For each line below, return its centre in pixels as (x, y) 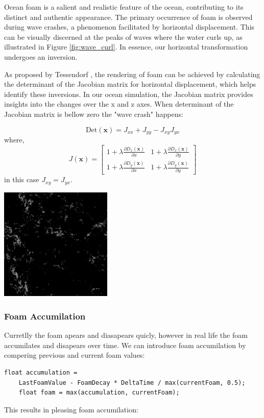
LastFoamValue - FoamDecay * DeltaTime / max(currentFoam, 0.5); (132, 383)
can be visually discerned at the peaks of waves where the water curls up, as (123, 36)
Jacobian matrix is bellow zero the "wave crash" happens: (94, 114)
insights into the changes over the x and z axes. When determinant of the (119, 104)
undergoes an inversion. (41, 56)
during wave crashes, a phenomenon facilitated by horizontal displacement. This (129, 27)
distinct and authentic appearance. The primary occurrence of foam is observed (128, 17)
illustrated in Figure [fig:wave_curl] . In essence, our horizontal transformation (126, 47)
